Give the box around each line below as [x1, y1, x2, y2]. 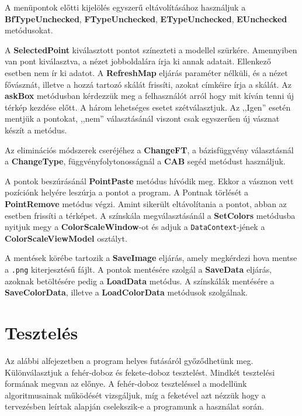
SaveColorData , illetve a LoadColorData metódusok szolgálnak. [5, 286, 248, 298]
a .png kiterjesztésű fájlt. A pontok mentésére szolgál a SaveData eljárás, [5, 263, 272, 275]
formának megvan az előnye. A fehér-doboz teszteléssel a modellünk [5, 377, 247, 390]
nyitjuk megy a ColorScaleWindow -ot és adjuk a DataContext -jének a [5, 221, 265, 233]
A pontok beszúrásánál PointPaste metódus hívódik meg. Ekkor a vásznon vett [5, 174, 294, 187]
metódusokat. [5, 24, 53, 36]
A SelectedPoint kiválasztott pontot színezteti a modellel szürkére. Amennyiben [5, 43, 297, 56]
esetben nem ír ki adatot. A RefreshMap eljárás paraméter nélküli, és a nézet [5, 66, 288, 78]
